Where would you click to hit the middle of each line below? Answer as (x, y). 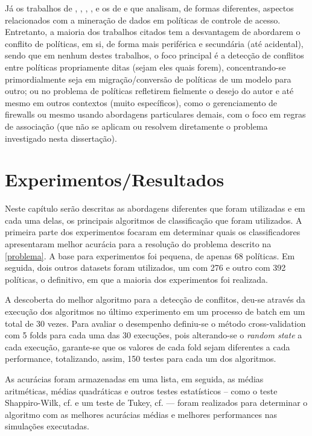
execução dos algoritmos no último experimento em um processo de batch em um (155, 311)
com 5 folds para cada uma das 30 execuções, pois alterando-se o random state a (154, 335)
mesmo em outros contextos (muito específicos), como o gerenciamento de (141, 102)
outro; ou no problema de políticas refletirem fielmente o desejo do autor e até (149, 91)
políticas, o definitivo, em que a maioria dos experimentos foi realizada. (136, 279)
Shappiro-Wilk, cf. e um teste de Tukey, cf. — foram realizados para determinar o (156, 403)
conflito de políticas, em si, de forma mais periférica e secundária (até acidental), (154, 43)
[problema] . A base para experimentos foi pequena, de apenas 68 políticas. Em (150, 255)
